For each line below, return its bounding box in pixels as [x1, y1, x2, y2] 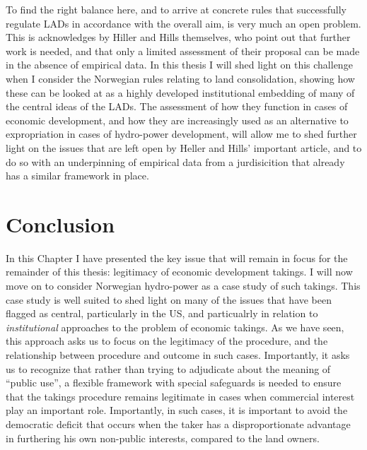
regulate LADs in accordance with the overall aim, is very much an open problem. [6, 16, 361, 30]
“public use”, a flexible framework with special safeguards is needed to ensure [6, 375, 342, 390]
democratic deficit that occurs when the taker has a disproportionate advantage [6, 416, 351, 431]
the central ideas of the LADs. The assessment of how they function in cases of [6, 99, 348, 114]
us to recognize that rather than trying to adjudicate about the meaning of [6, 361, 331, 376]
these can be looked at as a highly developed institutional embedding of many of [6, 85, 355, 100]
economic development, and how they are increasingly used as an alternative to [6, 112, 349, 127]
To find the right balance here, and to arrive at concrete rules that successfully [6, 2, 346, 16]
